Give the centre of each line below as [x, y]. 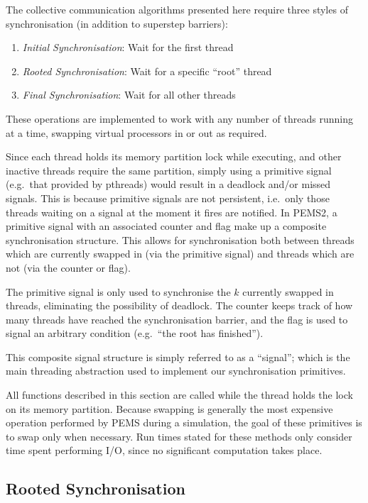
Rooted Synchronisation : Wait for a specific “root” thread [147, 71]
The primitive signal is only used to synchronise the [118, 291]
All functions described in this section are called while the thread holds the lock [179, 395]
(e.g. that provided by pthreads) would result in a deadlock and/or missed [168, 184]
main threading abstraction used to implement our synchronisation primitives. [176, 371]
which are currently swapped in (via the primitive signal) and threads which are [180, 254]
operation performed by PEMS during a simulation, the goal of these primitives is [184, 422]
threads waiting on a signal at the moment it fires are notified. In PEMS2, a [172, 212]
